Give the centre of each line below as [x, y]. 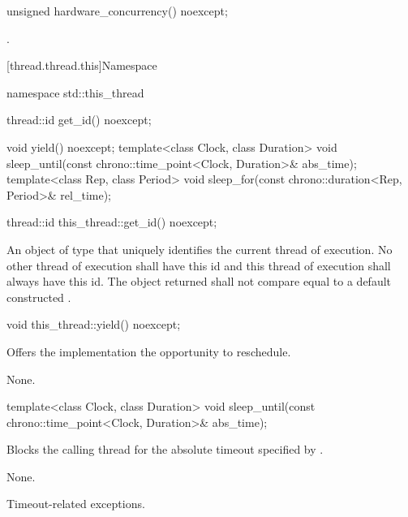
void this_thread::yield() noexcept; [94, 324]
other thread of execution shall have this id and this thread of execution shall [199, 265]
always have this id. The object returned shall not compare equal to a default [199, 281]
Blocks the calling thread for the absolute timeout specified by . [165, 449]
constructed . [39, 297]
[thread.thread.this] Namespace [82, 65]
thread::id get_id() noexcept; [79, 120]
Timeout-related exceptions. [76, 504]
